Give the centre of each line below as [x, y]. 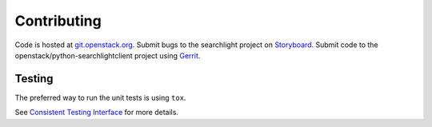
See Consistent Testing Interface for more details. [97, 113]
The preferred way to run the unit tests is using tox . [100, 97]
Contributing [58, 21]
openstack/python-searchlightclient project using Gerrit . [108, 55]
